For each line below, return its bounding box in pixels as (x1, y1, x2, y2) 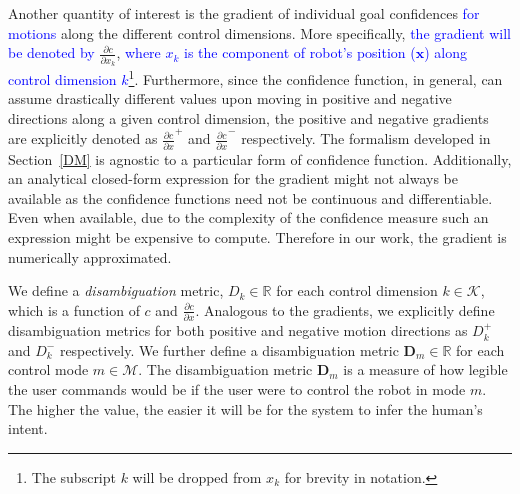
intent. (8, 418, 48, 439)
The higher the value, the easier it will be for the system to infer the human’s (8, 398, 483, 419)
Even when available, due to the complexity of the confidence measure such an (8, 207, 489, 228)
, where (116, 42, 161, 63)
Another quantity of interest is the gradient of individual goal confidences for (8, 3, 480, 23)
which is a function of (8, 299, 140, 320)
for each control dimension (276, 280, 438, 301)
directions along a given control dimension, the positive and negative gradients (8, 107, 489, 128)
